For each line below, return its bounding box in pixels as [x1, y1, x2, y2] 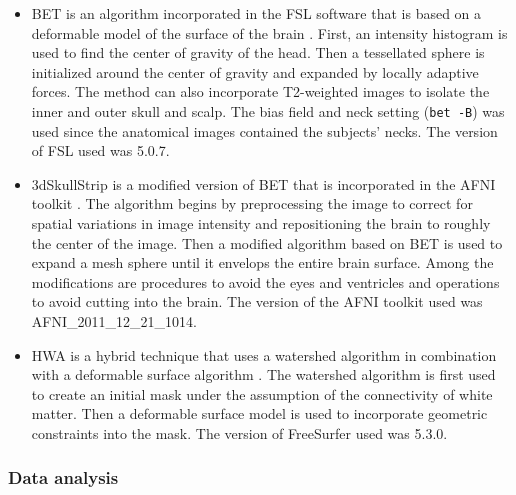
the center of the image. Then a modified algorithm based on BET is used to [31, 232, 503, 253]
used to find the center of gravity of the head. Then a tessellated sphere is [31, 42, 485, 63]
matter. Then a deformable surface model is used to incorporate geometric [31, 403, 488, 424]
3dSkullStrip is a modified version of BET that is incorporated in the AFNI [31, 173, 496, 194]
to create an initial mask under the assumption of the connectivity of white [31, 383, 493, 404]
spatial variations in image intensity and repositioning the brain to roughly [31, 213, 491, 233]
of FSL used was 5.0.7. [31, 140, 170, 161]
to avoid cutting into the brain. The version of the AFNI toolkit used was [31, 291, 483, 312]
